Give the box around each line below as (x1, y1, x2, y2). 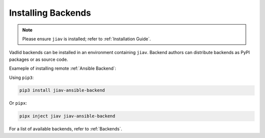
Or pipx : (9, 100, 27, 106)
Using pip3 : (9, 74, 34, 81)
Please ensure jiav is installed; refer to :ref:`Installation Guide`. (22, 36, 151, 42)
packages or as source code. (9, 56, 68, 62)
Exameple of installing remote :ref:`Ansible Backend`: (9, 65, 116, 71)
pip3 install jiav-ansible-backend (19, 87, 105, 93)
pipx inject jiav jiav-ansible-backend (19, 113, 115, 119)
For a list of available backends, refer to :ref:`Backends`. (9, 126, 123, 132)
